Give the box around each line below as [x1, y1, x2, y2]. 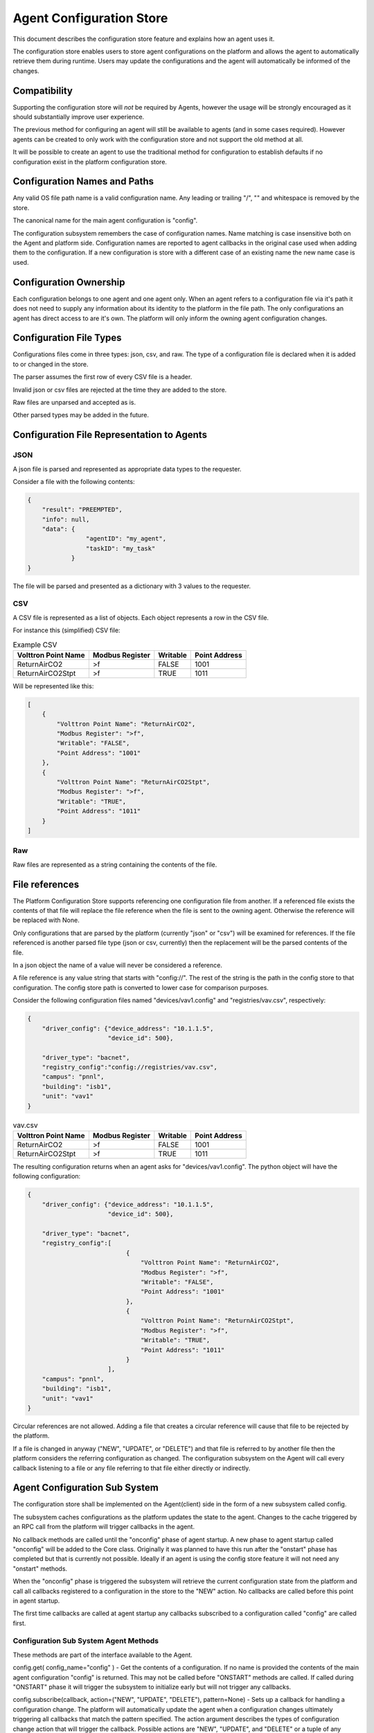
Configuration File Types [12, 332, 122, 344]
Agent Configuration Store [12, 10, 168, 26]
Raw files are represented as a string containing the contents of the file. [12, 860, 217, 869]
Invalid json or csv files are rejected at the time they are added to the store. [12, 385, 227, 394]
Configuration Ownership [12, 276, 125, 288]
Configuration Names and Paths [12, 175, 154, 187]
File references [12, 878, 80, 890]
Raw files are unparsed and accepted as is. [12, 398, 136, 406]
